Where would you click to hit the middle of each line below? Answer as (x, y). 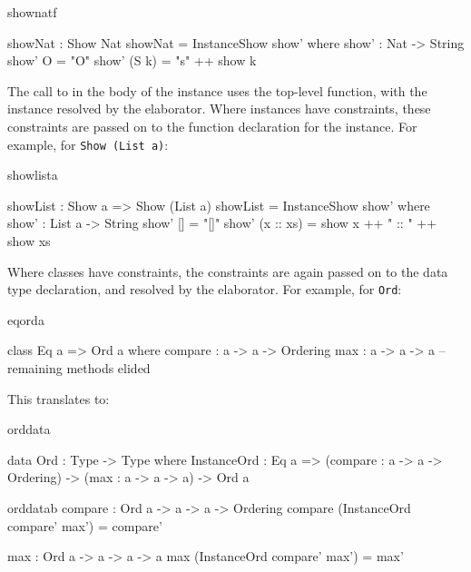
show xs (29, 241)
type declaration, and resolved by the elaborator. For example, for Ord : (205, 289)
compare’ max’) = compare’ (85, 525)
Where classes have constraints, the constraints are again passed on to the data (228, 271)
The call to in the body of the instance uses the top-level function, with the (217, 90)
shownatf (32, 12)
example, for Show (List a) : (88, 144)
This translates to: (59, 398)
